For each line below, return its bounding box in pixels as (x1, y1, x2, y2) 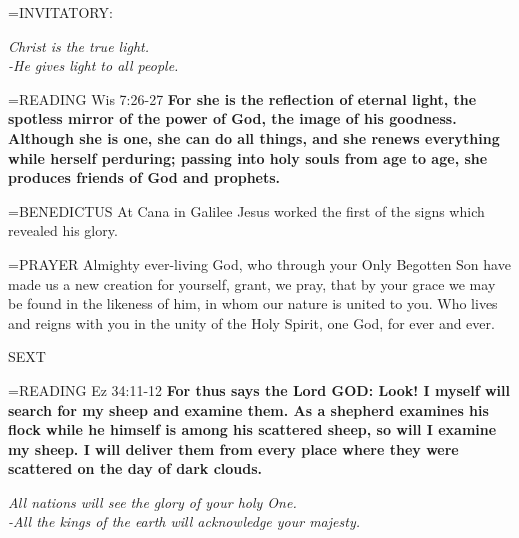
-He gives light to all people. (8, 55, 179, 76)
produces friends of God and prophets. (8, 167, 281, 188)
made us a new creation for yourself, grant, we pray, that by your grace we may (8, 273, 496, 294)
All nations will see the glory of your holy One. (8, 491, 297, 512)
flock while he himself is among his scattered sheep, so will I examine (8, 419, 497, 440)
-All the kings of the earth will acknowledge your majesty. (8, 511, 360, 532)
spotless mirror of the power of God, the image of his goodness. (8, 108, 457, 129)
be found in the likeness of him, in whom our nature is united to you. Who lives (8, 293, 498, 314)
